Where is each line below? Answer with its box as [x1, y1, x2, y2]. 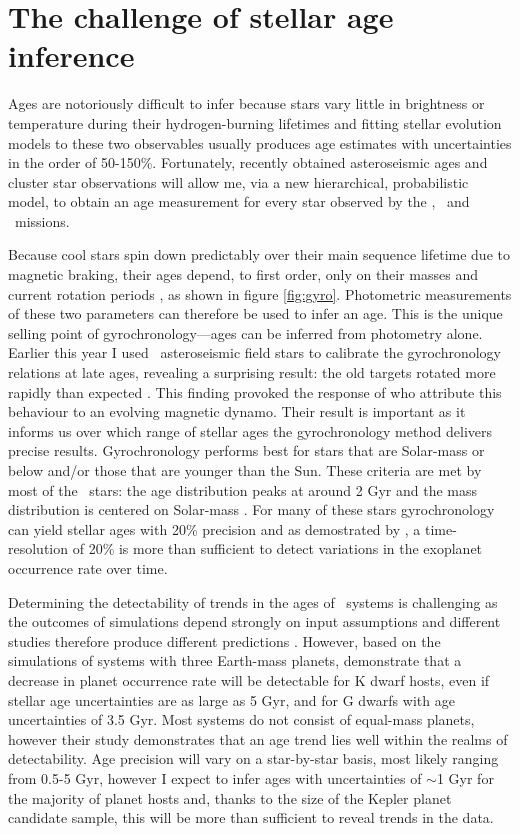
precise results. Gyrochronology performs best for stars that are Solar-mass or [8, 440, 485, 461]
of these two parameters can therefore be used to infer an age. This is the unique [8, 303, 503, 324]
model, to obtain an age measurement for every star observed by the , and [8, 191, 470, 212]
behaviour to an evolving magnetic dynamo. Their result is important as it [8, 401, 466, 422]
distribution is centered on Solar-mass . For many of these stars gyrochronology [8, 499, 495, 520]
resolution [8, 538, 69, 559]
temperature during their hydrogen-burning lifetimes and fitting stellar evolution [8, 112, 502, 133]
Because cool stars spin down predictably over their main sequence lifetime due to [8, 244, 510, 265]
